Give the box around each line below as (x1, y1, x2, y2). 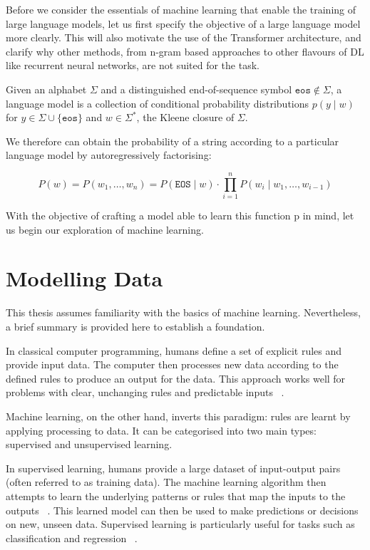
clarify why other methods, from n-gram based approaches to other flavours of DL (6, 43, 364, 58)
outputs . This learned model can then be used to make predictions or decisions (6, 502, 359, 517)
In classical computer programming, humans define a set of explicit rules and (6, 343, 342, 358)
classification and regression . (6, 530, 138, 545)
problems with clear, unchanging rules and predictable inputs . (6, 385, 284, 400)
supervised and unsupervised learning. (6, 437, 173, 452)
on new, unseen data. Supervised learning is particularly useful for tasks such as (6, 517, 355, 531)
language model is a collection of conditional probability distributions (6, 95, 309, 110)
